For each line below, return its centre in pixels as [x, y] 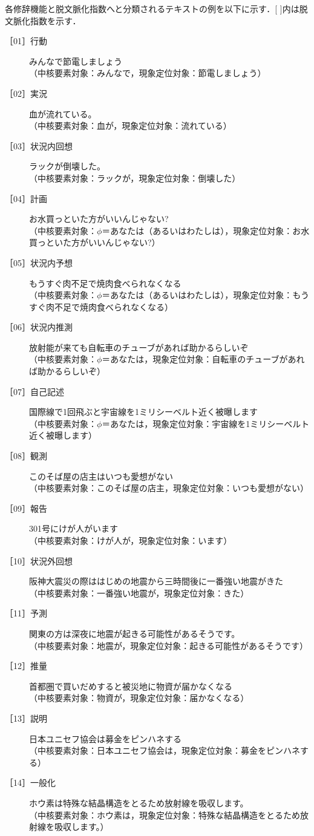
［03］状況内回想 [39, 145]
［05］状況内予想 [39, 262]
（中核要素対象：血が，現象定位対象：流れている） [130, 126]
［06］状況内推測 [39, 327]
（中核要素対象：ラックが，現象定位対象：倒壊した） [135, 178]
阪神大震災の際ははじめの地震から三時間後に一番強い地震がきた [156, 581]
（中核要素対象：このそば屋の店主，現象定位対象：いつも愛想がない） [169, 488]
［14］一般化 [30, 782]
